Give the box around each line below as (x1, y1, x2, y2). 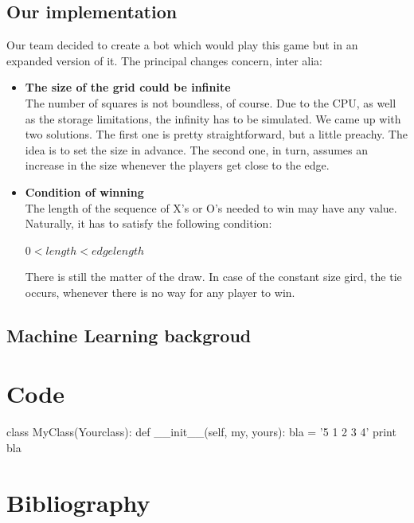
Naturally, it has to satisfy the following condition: (25, 215, 272, 232)
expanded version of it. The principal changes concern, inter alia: (6, 52, 322, 68)
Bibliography (6, 486, 150, 518)
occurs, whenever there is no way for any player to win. (25, 283, 295, 300)
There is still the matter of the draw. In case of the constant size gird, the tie (25, 268, 402, 285)
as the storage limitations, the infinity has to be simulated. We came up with (25, 110, 401, 127)
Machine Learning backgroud (6, 322, 252, 347)
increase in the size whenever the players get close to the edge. (25, 157, 330, 174)
